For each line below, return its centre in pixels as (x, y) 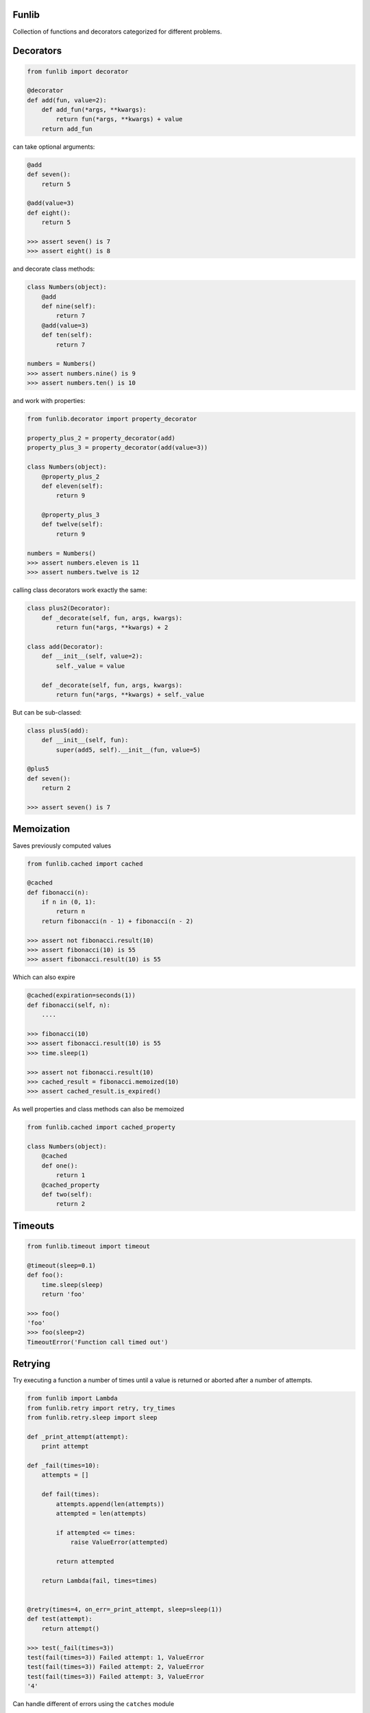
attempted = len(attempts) (101, 1514)
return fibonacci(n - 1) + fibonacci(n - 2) (118, 921)
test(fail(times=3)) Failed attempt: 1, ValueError (116, 1657)
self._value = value (90, 666)
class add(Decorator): (65, 646)
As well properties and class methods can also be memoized (98, 1109)
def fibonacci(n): (58, 892)
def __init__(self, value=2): (92, 656)
